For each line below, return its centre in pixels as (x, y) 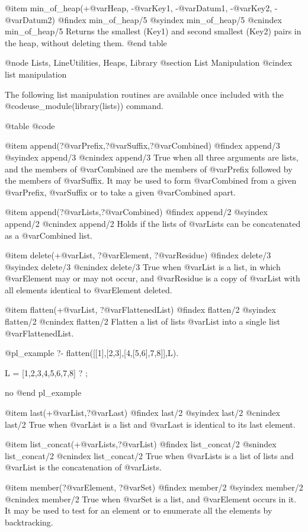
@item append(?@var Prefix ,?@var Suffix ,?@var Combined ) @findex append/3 (142, 145)
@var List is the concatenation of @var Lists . (83, 467)
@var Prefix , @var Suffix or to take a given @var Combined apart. (121, 192)
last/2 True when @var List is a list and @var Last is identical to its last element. (150, 424)
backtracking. (29, 522)
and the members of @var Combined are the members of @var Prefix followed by (149, 169)
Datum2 (37, 19)
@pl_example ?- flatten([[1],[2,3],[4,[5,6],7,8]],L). (92, 353)
